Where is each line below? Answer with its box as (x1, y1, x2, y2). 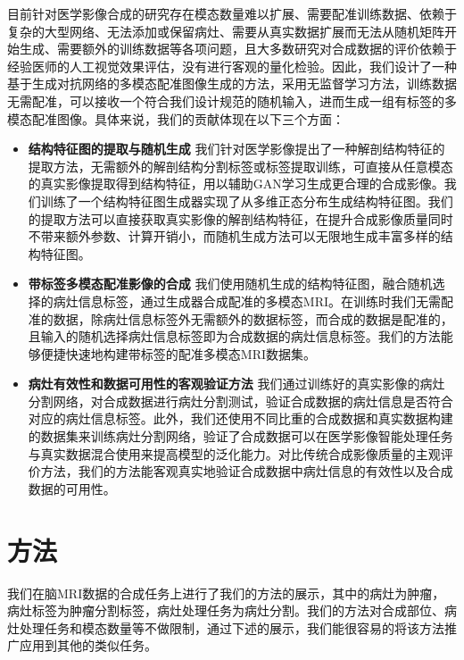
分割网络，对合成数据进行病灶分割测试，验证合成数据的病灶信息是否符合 (28, 391, 453, 410)
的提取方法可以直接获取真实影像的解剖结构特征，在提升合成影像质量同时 (28, 209, 453, 228)
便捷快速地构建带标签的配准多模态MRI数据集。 (40, 344, 316, 363)
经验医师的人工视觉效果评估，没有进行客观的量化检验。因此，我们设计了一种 (7, 56, 457, 75)
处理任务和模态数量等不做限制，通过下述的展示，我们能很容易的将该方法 (19, 618, 444, 637)
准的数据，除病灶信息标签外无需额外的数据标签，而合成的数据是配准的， (28, 309, 453, 328)
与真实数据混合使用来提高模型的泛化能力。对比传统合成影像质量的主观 (28, 444, 441, 463)
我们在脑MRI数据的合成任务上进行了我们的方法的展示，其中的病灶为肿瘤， (7, 583, 445, 602)
